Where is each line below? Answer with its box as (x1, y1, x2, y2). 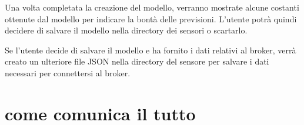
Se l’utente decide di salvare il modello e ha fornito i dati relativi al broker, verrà (5, 43, 296, 56)
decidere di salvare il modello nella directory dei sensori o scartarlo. (5, 24, 248, 36)
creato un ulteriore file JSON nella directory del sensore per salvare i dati (5, 55, 269, 67)
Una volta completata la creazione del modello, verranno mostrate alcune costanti (5, 1, 299, 13)
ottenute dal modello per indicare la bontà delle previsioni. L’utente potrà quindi (5, 12, 297, 25)
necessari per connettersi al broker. (5, 66, 131, 79)
